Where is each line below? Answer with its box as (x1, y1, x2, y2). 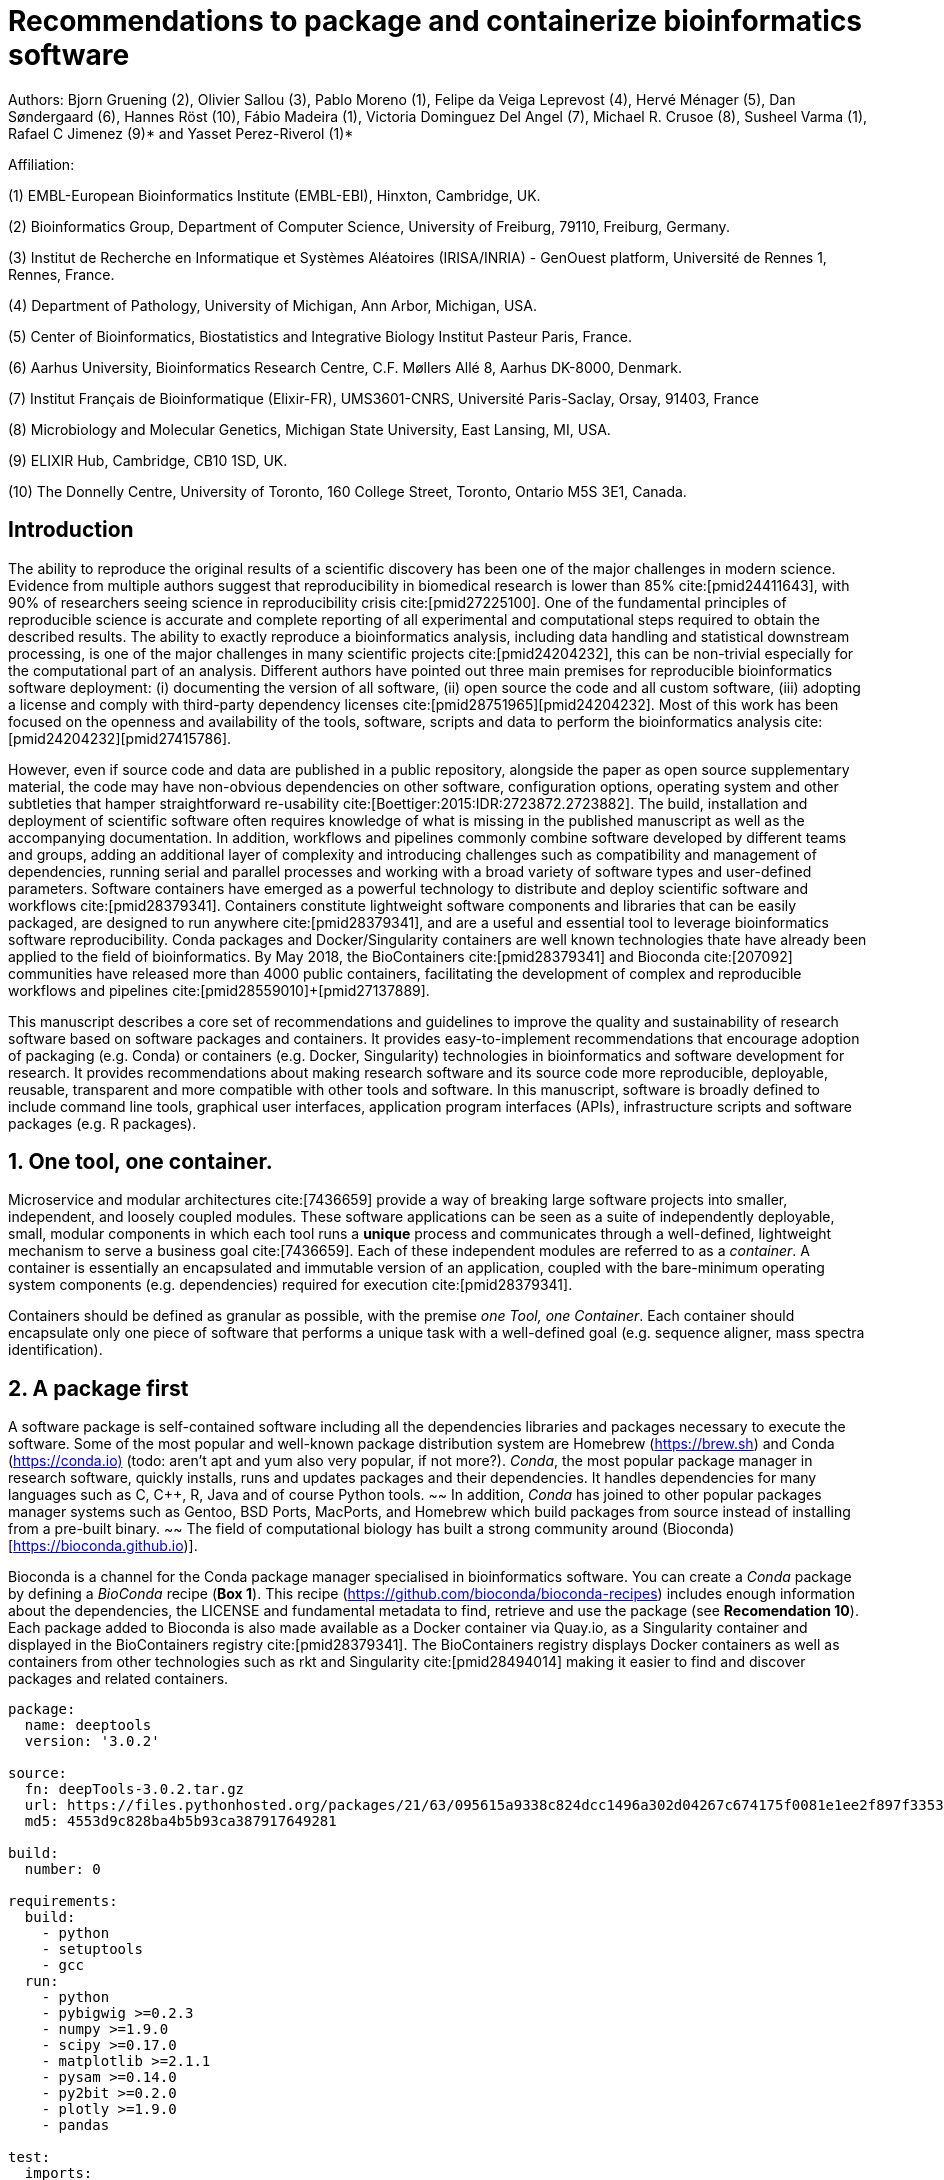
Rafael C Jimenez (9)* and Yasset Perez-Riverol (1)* (8, 124, 354, 142)
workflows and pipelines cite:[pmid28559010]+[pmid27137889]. (8, 981, 430, 999)
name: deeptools (24, 1717, 152, 1734)
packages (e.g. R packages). (8, 1114, 197, 1132)
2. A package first (8, 1375, 189, 1401)
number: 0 (24, 1861, 101, 1878)
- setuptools (41, 1941, 143, 1958)
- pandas (41, 2117, 110, 2134)
